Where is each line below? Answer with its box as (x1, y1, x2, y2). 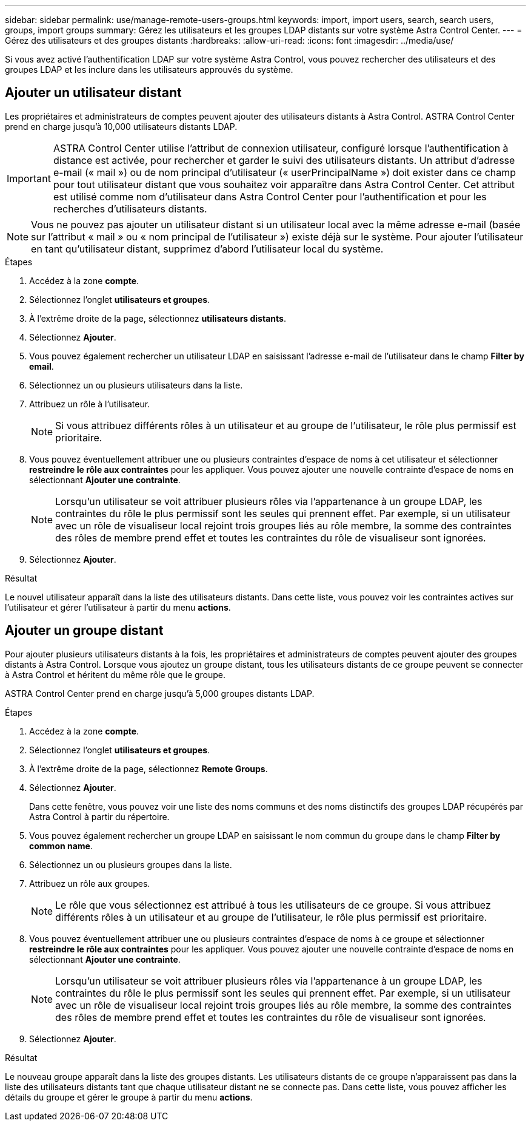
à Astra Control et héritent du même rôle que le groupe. (5, 669, 226, 680)
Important (7, 172, 51, 185)
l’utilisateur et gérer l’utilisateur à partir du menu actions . (5, 602, 231, 612)
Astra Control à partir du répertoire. (29, 811, 170, 822)
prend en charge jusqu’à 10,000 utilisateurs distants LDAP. (5, 121, 238, 132)
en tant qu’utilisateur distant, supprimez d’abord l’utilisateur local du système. (31, 242, 384, 255)
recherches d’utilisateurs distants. (53, 202, 207, 215)
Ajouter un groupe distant (5, 623, 164, 639)
